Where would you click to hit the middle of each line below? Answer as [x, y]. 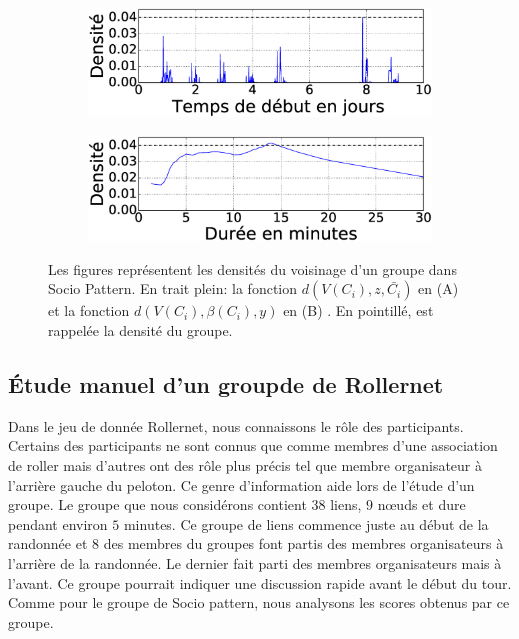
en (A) [438, 288]
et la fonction [89, 310]
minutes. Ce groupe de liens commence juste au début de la [306, 523]
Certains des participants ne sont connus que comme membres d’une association [253, 445]
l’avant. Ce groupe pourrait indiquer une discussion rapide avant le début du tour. [260, 582]
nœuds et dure [421, 504]
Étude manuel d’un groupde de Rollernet [226, 384]
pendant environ [58, 523]
